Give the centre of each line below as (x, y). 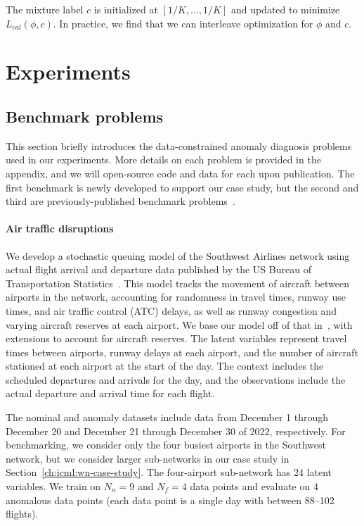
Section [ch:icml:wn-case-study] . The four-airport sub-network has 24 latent (169, 472)
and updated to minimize (285, 9)
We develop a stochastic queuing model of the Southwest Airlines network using (178, 255)
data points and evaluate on (250, 486)
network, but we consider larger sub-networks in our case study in (148, 458)
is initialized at (126, 9)
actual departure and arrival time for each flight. (110, 393)
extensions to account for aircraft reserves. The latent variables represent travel (176, 338)
